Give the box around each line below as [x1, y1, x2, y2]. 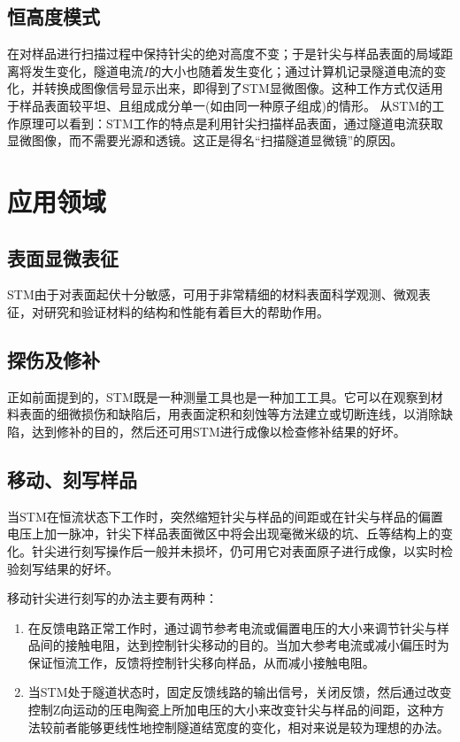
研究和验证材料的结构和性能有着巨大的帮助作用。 [43, 302, 329, 321]
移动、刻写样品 [7, 465, 137, 492]
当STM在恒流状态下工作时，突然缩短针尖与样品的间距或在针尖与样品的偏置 [7, 506, 443, 525]
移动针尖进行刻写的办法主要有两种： [7, 589, 218, 607]
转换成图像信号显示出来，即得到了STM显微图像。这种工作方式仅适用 [43, 79, 443, 97]
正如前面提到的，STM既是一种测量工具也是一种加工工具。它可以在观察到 [7, 387, 431, 406]
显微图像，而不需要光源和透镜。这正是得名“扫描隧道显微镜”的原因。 [7, 131, 403, 150]
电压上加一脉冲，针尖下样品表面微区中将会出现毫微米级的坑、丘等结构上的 [7, 524, 441, 543]
